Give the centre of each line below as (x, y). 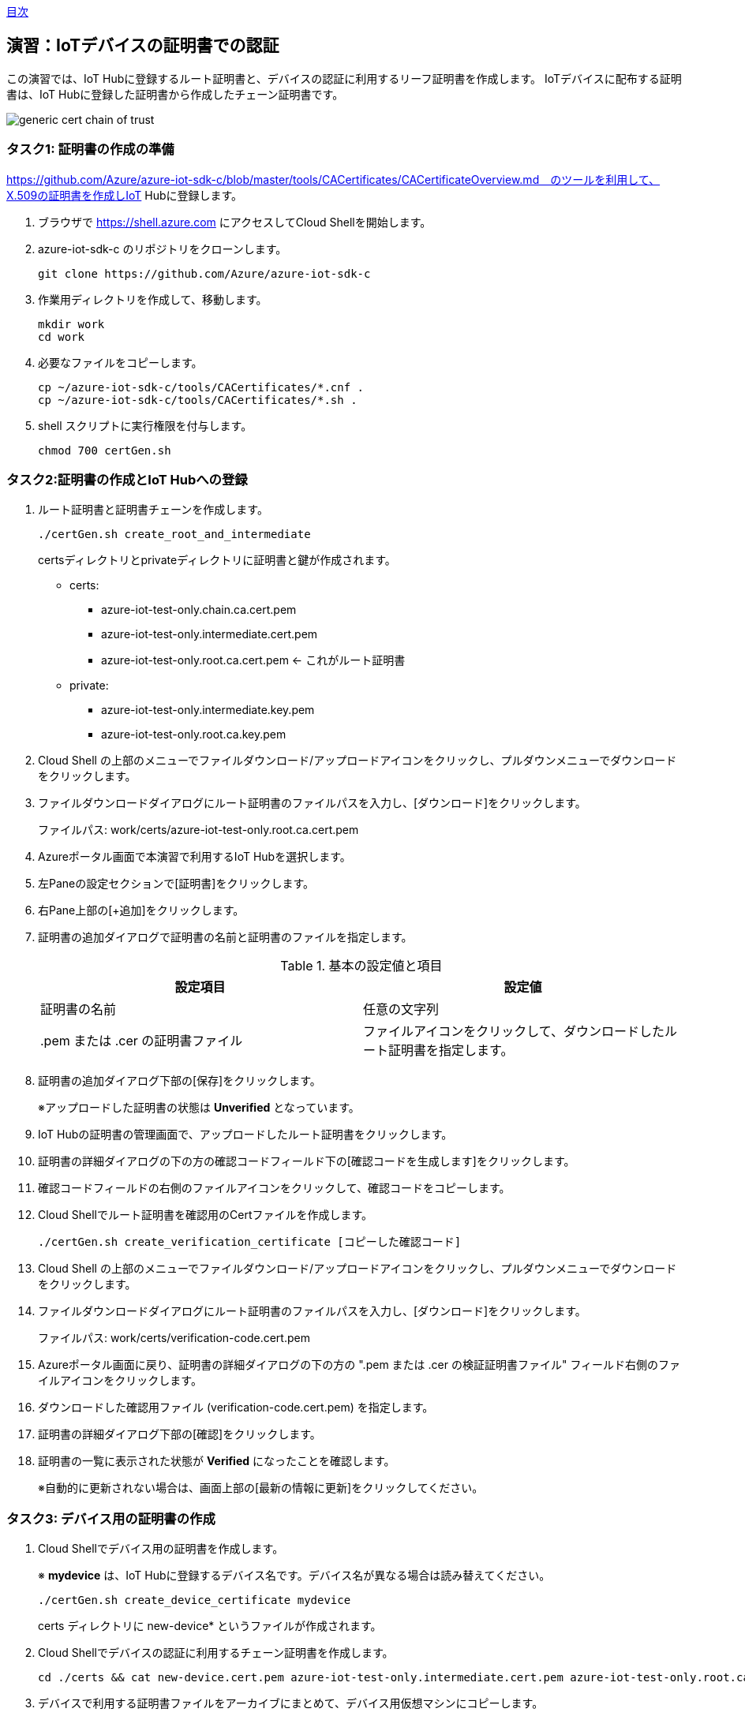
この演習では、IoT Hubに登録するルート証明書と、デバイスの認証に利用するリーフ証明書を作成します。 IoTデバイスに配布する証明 (344, 78)
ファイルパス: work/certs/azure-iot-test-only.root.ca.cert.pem (198, 830)
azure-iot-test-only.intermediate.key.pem (208, 710)
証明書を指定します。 (451, 1051)
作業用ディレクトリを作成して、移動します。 (153, 299)
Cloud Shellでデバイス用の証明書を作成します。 (161, 1549)
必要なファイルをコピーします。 (120, 362)
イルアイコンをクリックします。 (120, 1381)
